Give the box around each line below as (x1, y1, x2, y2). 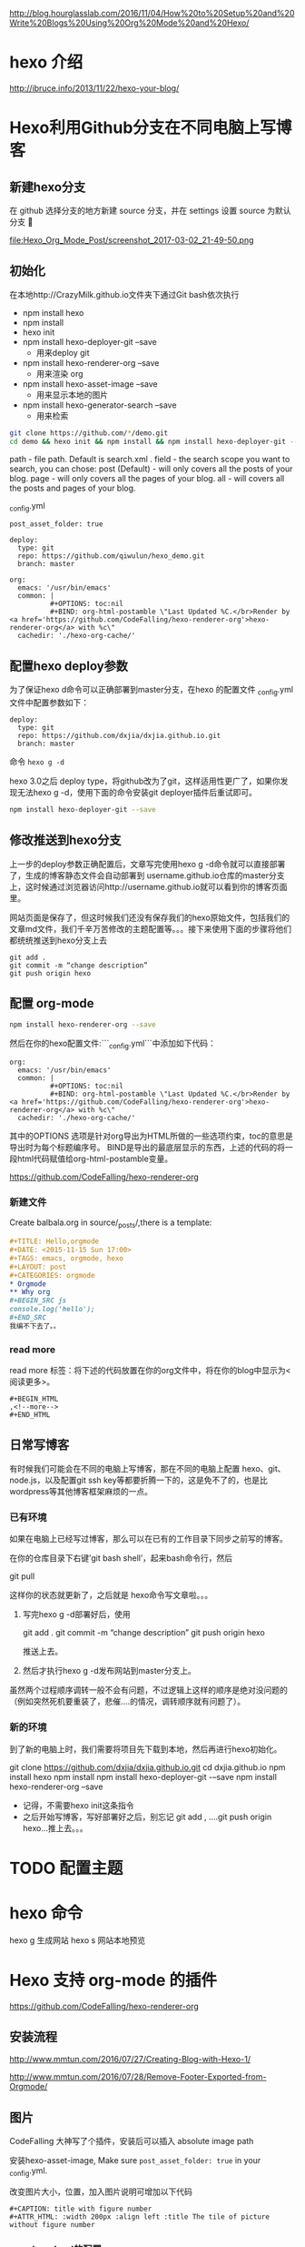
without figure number (9, 2220, 95, 2229)
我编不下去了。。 (9, 1321, 61, 1331)
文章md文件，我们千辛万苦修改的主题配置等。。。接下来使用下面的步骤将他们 (9, 923, 292, 934)
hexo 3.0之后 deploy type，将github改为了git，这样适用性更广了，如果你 (9, 775, 280, 786)
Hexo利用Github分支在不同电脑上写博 (9, 117, 292, 138)
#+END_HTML (9, 1411, 51, 1420)
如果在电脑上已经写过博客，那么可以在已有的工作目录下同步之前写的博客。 (9, 1533, 288, 1544)
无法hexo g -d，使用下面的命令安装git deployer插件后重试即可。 (16, 786, 257, 797)
